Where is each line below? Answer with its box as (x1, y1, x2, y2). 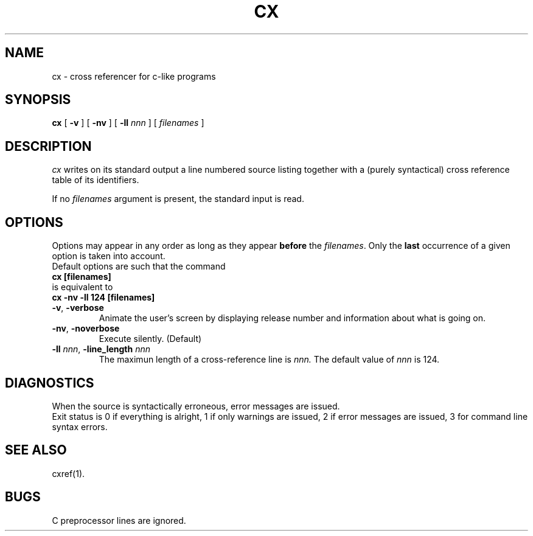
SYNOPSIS (5, 92, 71, 108)
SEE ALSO (5, 442, 67, 458)
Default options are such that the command (52, 261, 226, 272)
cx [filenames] (52, 271, 111, 282)
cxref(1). (52, 468, 85, 479)
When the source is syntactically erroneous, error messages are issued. (52, 400, 340, 411)
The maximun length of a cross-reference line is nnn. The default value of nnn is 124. (99, 354, 440, 365)
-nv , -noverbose (52, 323, 120, 334)
